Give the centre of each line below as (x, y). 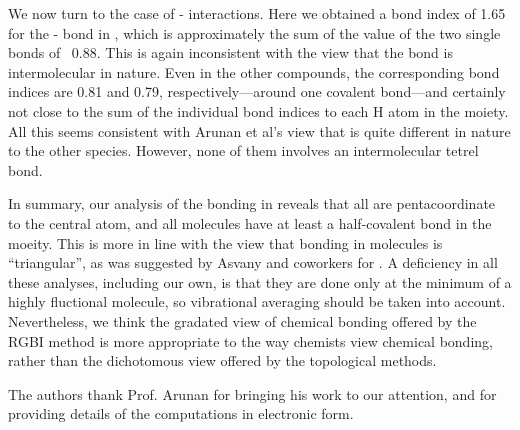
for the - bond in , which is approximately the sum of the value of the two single (254, 32)
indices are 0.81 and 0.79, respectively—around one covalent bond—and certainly (257, 91)
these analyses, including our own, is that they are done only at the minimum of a (260, 281)
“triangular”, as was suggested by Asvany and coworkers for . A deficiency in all (253, 262)
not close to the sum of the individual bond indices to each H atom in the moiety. (258, 110)
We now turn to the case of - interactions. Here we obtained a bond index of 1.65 (257, 13)
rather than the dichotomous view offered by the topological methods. (222, 360)
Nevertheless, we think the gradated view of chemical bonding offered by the (242, 320)
